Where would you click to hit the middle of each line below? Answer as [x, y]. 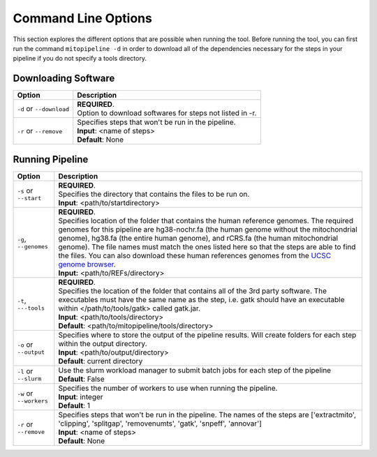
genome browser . [87, 264]
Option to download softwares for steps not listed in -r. [167, 113]
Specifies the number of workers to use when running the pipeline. [168, 388]
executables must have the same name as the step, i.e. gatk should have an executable [201, 299]
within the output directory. [103, 343]
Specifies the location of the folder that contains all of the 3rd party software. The [193, 291]
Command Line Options [83, 18]
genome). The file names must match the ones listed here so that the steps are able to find [207, 246]
